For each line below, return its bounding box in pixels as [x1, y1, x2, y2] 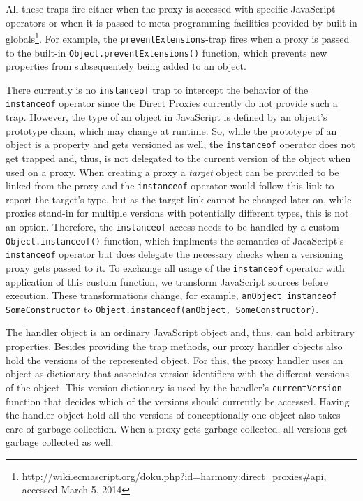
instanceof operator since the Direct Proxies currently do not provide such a [6, 96, 338, 110]
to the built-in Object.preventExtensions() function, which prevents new [6, 45, 327, 59]
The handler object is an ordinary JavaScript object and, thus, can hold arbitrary [6, 325, 355, 340]
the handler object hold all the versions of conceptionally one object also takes [6, 407, 341, 422]
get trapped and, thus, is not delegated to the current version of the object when [6, 150, 351, 165]
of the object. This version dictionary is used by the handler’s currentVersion [6, 379, 342, 394]
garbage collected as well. [6, 435, 114, 449]
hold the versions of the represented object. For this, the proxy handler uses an [6, 352, 343, 367]
